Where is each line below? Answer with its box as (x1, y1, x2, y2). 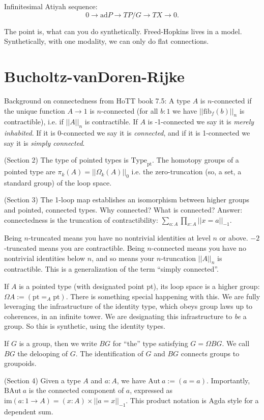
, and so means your (92, 252, 155, 263)
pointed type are (4, 166, 55, 177)
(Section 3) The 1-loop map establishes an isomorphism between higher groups (4, 194, 250, 205)
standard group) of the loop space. (4, 177, 112, 188)
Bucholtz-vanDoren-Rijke (4, 65, 185, 86)
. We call (222, 338, 250, 348)
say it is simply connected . (4, 137, 85, 148)
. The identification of (75, 348, 143, 358)
